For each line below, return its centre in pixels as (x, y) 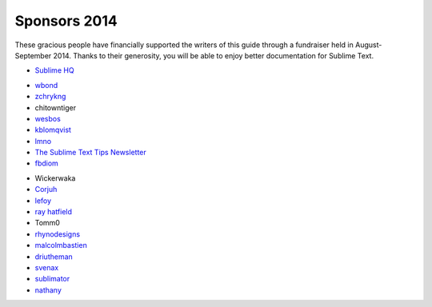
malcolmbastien (61, 245)
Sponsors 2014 (66, 21)
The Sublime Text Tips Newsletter (91, 153)
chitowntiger (55, 107)
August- (368, 45)
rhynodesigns (57, 234)
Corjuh (46, 189)
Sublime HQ (55, 70)
